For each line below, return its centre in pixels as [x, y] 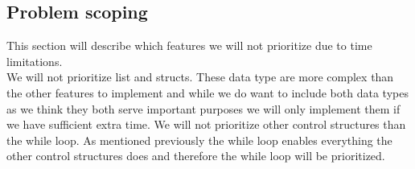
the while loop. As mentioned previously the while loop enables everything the [199, 140]
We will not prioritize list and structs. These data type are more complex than [200, 77]
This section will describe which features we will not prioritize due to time [189, 45]
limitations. [35, 61]
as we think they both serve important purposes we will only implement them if [203, 108]
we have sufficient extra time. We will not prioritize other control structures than [206, 124]
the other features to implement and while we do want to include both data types [207, 92]
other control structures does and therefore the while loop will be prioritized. [196, 156]
